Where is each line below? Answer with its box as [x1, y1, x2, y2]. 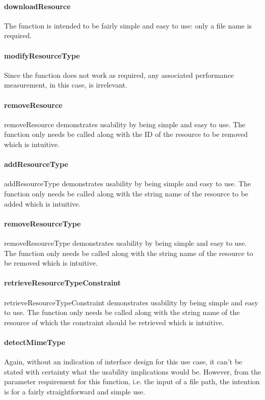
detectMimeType [4, 336, 65, 347]
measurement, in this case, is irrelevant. [4, 79, 127, 90]
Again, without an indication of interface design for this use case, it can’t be [4, 356, 243, 367]
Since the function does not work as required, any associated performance [4, 69, 234, 80]
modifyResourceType [4, 50, 80, 61]
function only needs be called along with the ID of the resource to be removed [4, 129, 248, 139]
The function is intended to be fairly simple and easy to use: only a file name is [4, 20, 252, 31]
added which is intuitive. [4, 198, 81, 209]
